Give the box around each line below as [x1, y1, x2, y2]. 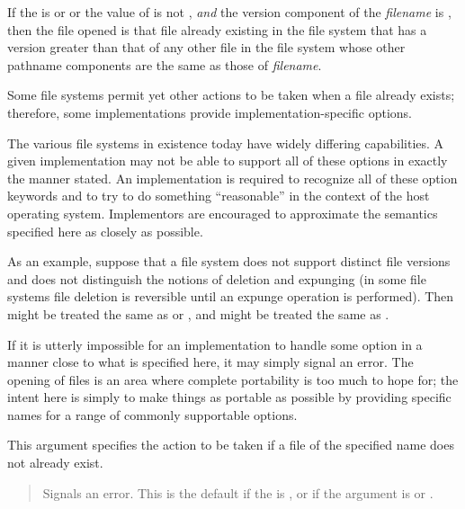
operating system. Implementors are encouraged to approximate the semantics [7, 203, 438, 222]
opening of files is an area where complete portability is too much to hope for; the [7, 370, 459, 388]
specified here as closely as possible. [7, 221, 203, 240]
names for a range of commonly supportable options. [7, 405, 298, 424]
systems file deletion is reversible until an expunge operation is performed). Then [7, 287, 454, 306]
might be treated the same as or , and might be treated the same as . [7, 304, 389, 323]
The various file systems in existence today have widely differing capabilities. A [7, 133, 444, 152]
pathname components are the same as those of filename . [7, 55, 322, 74]
